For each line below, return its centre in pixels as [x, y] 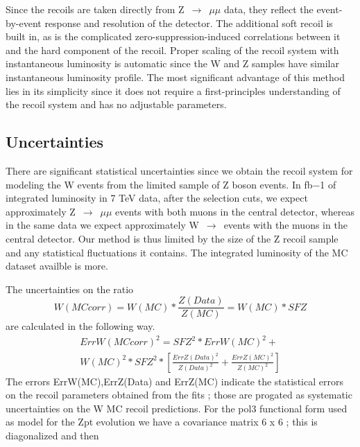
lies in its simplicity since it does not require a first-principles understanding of [173, 90]
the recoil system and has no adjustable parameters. [116, 104]
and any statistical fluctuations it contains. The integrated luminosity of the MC [177, 252]
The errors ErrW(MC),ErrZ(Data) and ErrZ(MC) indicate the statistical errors [174, 381]
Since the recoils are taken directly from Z [95, 9]
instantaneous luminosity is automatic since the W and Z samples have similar [172, 63]
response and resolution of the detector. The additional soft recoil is [189, 23]
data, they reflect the [268, 9]
